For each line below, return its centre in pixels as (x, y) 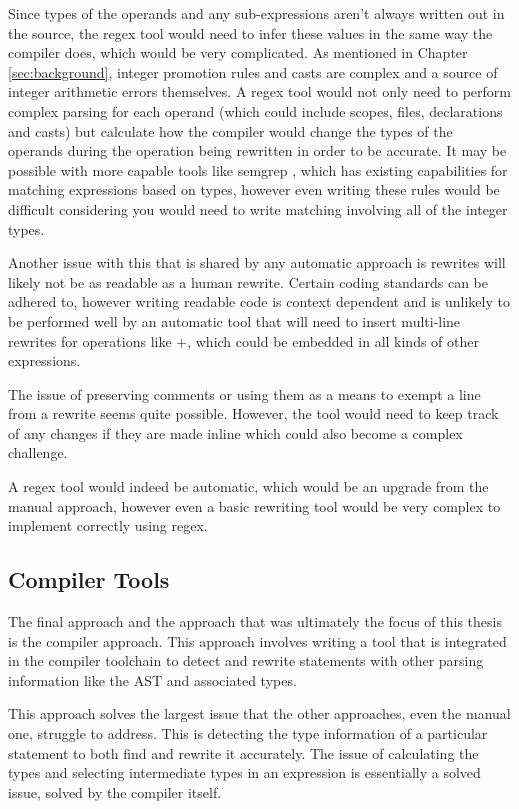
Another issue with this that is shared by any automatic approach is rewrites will (257, 262)
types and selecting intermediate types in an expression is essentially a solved (244, 772)
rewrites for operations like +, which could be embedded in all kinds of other (244, 340)
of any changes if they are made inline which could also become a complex (235, 432)
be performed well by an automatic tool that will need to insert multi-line (234, 320)
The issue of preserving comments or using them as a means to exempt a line (244, 393)
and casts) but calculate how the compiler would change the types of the (230, 130)
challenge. (38, 452)
